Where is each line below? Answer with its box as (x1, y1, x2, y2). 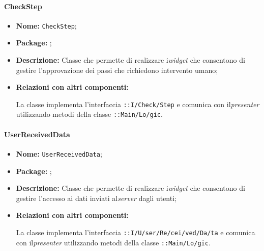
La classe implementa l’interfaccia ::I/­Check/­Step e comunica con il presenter (16, 98, 259, 109)
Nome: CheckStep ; (16, 20, 77, 31)
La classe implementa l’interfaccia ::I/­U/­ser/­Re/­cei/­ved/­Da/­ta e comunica (16, 227, 255, 237)
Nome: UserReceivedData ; (16, 148, 102, 159)
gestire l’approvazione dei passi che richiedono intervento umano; (16, 64, 218, 75)
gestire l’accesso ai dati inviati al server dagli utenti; (16, 192, 177, 203)
